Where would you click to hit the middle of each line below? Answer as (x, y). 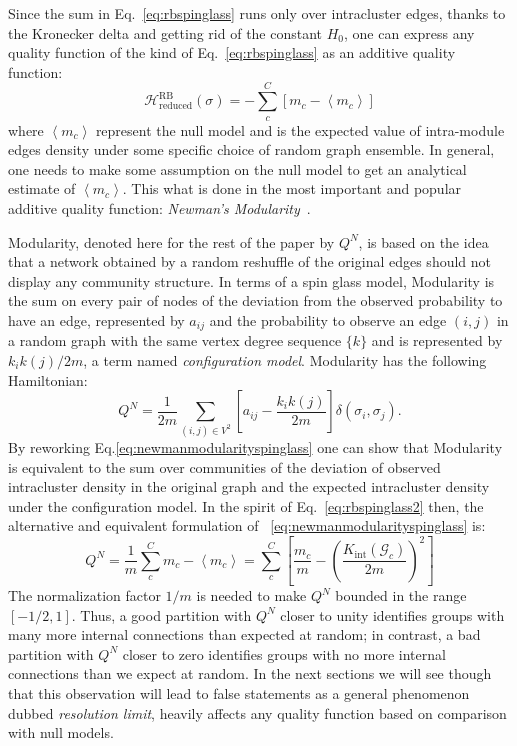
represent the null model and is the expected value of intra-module (300, 129)
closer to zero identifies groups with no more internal (284, 653)
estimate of (42, 188)
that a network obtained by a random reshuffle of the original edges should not (250, 261)
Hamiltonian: (48, 379)
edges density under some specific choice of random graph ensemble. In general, (251, 149)
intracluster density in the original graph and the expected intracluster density (249, 486)
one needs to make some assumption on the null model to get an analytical (237, 168)
